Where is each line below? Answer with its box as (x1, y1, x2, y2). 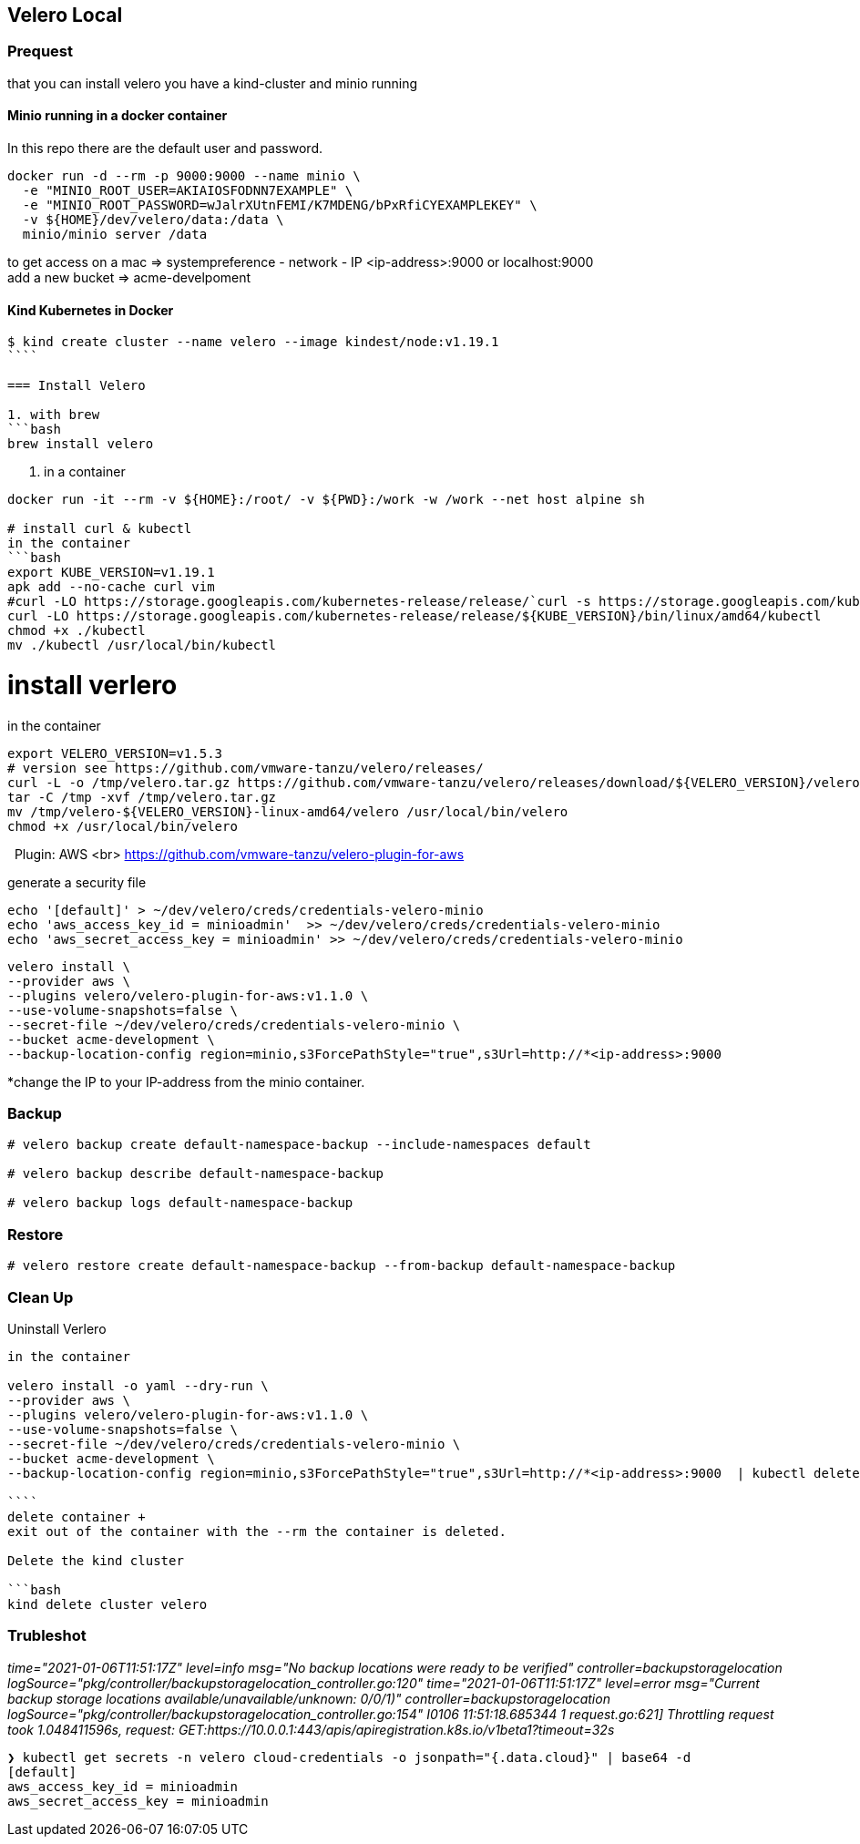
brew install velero (7, 436, 154, 452)
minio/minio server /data (22, 227, 208, 242)
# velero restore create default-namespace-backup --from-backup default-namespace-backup (7, 1258, 676, 1274)
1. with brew (7, 407, 100, 423)
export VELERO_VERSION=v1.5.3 (7, 745, 223, 761)
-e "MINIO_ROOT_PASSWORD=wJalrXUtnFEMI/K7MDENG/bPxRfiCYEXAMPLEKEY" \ (22, 198, 537, 213)
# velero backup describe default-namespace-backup (7, 1166, 384, 1182)
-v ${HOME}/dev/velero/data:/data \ (22, 212, 284, 228)
